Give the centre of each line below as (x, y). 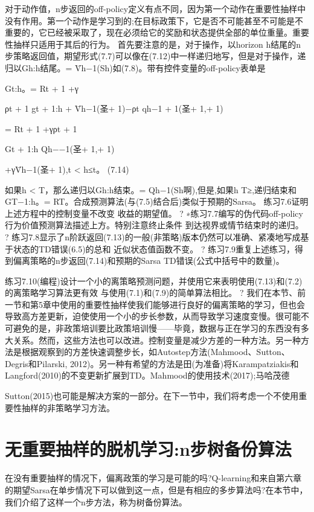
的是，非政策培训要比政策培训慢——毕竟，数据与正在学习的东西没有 (165, 328)
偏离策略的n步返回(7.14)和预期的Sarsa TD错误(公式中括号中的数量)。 (149, 261)
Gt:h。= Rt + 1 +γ (42, 88)
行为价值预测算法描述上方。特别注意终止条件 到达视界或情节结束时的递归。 (154, 225)
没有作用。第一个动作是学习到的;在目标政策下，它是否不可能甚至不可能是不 (154, 20)
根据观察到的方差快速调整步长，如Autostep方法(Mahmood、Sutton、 (155, 352)
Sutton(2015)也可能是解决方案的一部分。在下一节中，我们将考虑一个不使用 (152, 396)
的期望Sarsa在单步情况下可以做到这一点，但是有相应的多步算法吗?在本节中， (156, 489)
